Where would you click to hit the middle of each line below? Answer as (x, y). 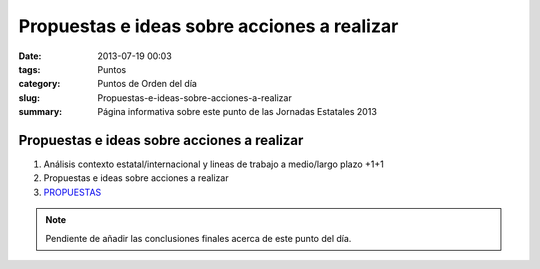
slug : (29, 97)
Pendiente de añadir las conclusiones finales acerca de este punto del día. (198, 238)
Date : (30, 56)
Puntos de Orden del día (147, 84)
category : (39, 84)
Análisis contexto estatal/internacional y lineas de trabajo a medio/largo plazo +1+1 (213, 164)
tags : (29, 69)
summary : (40, 112)
